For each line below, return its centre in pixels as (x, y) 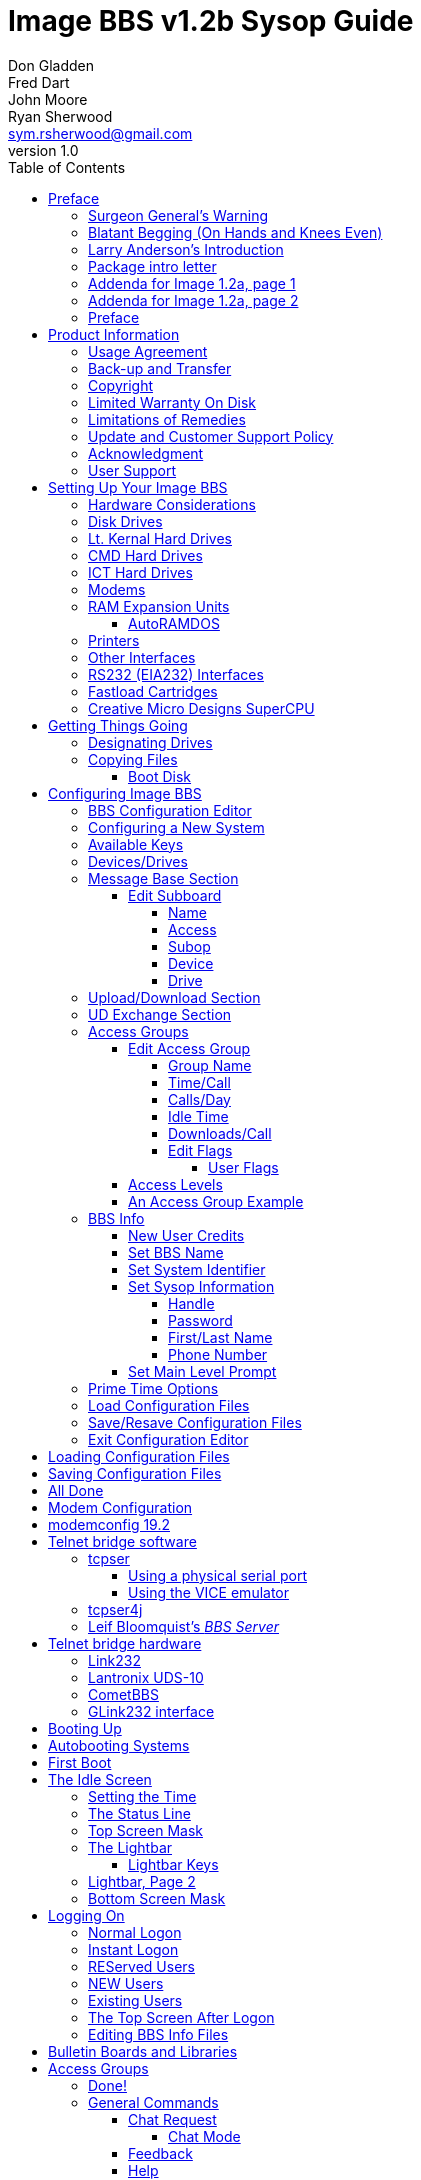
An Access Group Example (216, 1201)
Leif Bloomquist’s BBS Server (183, 1626)
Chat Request (172, 2119)
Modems (117, 589)
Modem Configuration (120, 1507)
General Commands (153, 2102)
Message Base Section (163, 878)
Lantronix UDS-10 (146, 1677)
